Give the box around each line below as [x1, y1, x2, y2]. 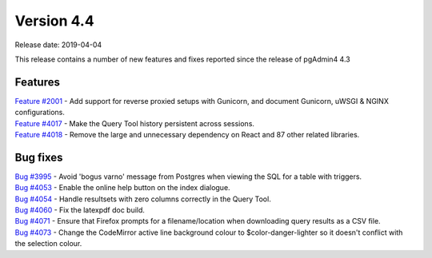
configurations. [14, 108, 66, 117]
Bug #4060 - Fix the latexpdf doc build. [14, 205, 146, 215]
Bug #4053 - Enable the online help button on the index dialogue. [14, 183, 231, 193]
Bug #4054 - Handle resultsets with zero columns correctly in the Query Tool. [14, 194, 271, 204]
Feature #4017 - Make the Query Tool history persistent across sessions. [14, 118, 255, 128]
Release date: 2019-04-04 [14, 40, 102, 50]
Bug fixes [14, 150, 63, 164]
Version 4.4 [14, 12, 95, 30]
